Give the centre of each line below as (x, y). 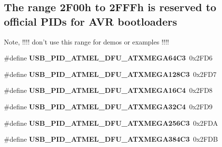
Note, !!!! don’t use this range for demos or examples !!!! (87, 41)
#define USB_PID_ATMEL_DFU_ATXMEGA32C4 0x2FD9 (108, 106)
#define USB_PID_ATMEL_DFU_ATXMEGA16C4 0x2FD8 (108, 90)
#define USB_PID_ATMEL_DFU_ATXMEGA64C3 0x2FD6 (108, 58)
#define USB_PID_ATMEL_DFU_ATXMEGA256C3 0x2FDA (111, 123)
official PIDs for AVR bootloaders (91, 21)
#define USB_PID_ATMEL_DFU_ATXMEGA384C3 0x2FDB (111, 139)
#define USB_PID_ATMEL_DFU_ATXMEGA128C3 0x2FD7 (110, 74)
